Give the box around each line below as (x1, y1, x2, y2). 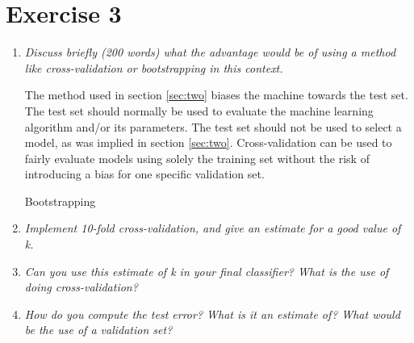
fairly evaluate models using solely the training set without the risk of (24, 149, 370, 166)
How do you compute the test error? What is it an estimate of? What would (24, 305, 400, 322)
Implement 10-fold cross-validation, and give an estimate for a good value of (24, 220, 401, 236)
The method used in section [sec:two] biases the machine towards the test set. (24, 86, 408, 103)
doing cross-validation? (24, 278, 138, 295)
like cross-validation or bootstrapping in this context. (24, 59, 283, 76)
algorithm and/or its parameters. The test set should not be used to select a (24, 118, 402, 135)
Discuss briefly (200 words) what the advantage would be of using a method (24, 44, 396, 61)
